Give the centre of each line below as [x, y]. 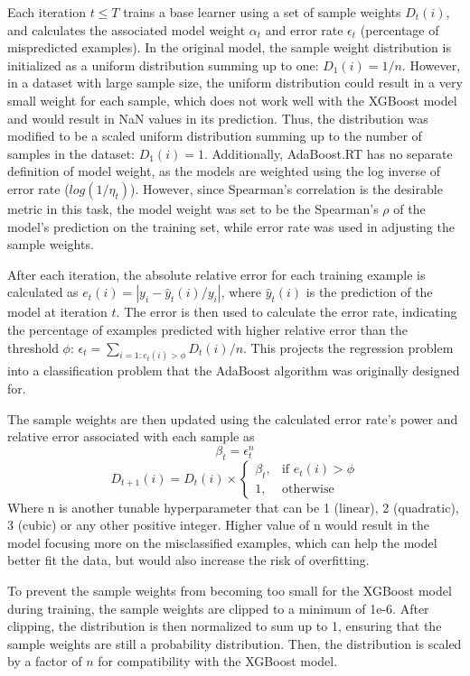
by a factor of [45, 661]
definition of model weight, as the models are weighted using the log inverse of [224, 171]
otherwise [308, 490]
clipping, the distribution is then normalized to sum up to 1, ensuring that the [225, 626]
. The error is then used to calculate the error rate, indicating [287, 312]
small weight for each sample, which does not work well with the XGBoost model [232, 100]
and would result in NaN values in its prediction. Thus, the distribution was [218, 118]
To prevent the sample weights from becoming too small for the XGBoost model [230, 590]
